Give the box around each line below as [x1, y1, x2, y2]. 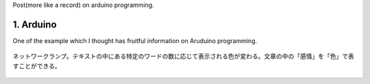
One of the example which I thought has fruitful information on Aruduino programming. [12, 36, 257, 44]
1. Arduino [12, 18, 58, 30]
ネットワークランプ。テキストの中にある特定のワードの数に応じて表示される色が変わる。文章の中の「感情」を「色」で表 [12, 52, 354, 61]
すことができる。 [12, 61, 61, 70]
